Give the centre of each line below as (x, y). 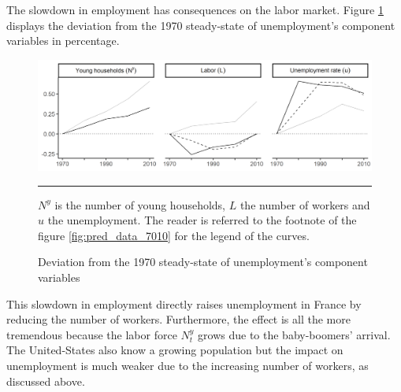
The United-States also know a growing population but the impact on (175, 350)
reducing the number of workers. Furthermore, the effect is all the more (178, 319)
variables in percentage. (63, 41)
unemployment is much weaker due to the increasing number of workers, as (188, 365)
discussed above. (46, 381)
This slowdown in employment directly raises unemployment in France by (184, 303)
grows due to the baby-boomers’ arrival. (294, 334)
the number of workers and (305, 204)
